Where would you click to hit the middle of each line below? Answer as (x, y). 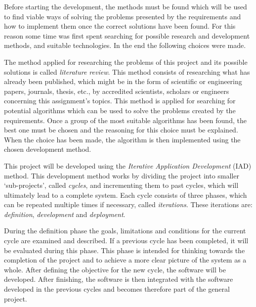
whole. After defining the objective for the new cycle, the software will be (115, 269)
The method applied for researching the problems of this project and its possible (126, 62)
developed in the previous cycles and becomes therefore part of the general (117, 289)
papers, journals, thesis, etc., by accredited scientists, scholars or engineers (117, 91)
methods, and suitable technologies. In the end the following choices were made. (125, 45)
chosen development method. (48, 149)
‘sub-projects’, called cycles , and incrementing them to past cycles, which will (121, 185)
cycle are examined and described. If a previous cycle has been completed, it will (126, 241)
